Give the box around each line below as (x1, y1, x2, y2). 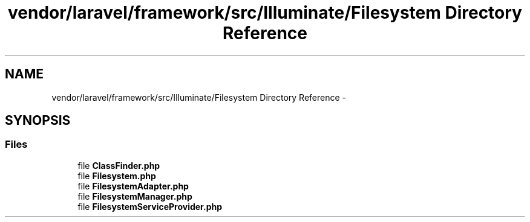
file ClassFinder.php (77, 160, 160, 171)
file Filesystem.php (77, 170, 156, 181)
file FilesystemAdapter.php (77, 180, 189, 191)
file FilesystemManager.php (77, 191, 192, 201)
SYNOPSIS (5, 113, 71, 128)
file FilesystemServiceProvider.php (77, 201, 222, 212)
